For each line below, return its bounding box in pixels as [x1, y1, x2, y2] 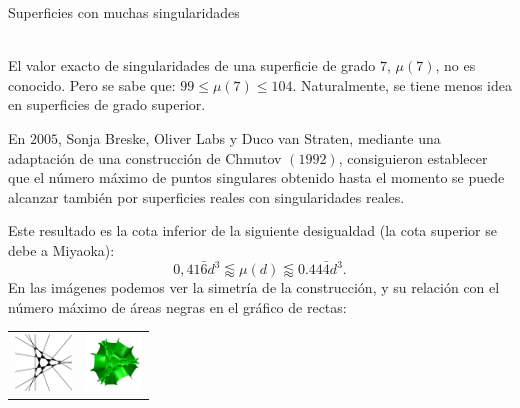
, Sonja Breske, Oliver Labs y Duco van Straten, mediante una [57, 127, 441, 148]
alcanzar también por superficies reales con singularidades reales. [8, 186, 405, 207]
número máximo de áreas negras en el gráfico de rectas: [8, 296, 347, 317]
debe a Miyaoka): [8, 239, 115, 260]
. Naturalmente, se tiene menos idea [292, 74, 512, 95]
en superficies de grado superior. [8, 94, 206, 115]
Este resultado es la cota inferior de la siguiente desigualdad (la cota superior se [8, 220, 497, 241]
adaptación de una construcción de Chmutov [8, 147, 282, 168]
